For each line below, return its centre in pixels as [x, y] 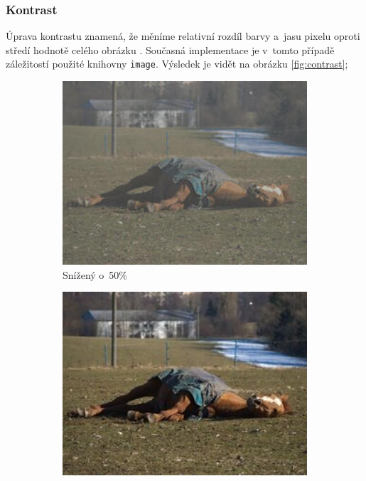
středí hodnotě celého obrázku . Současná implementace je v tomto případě [170, 49]
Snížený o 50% [95, 274]
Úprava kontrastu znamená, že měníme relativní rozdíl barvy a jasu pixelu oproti [183, 36]
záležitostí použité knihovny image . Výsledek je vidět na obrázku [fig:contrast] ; [177, 64]
